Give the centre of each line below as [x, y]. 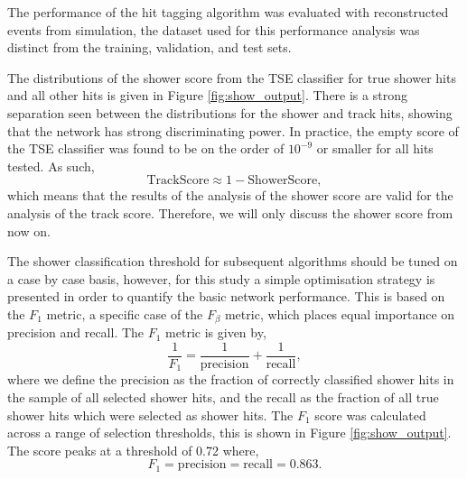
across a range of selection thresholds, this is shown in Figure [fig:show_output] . [229, 433]
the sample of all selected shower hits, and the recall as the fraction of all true [223, 397]
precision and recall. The [76, 332]
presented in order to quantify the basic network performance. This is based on [226, 296]
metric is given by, [216, 332]
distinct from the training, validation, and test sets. [149, 47]
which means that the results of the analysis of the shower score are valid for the [230, 195]
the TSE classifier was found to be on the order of [146, 148]
